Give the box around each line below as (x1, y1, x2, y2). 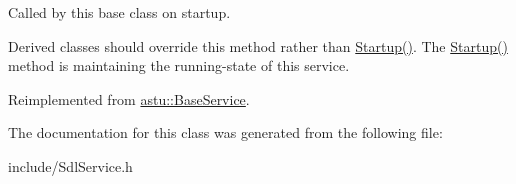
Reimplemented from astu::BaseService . (8, 88, 250, 109)
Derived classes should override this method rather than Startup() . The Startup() (8, 35, 508, 56)
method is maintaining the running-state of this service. (8, 55, 350, 76)
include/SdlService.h (8, 155, 133, 176)
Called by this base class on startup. (8, 2, 231, 22)
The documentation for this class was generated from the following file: (8, 122, 443, 143)
